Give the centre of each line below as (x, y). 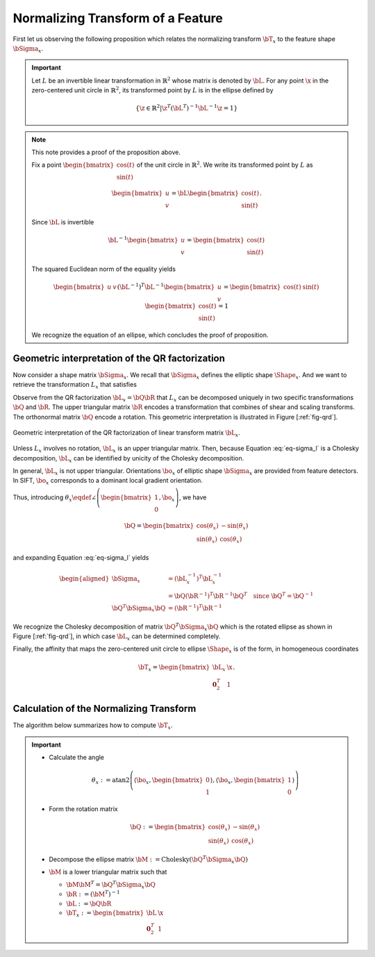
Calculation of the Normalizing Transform (105, 709)
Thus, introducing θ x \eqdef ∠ (55, 498)
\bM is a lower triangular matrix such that (108, 872)
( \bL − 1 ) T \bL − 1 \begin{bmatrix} (166, 286)
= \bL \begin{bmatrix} (205, 193)
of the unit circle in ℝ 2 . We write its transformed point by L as (225, 165)
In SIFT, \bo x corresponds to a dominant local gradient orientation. (108, 481)
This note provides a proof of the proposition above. (106, 152)
